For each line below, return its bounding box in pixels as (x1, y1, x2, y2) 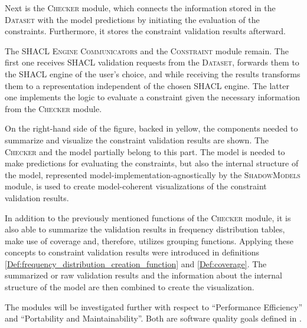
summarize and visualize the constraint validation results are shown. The (5, 133, 269, 146)
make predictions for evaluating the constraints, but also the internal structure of (5, 157, 299, 169)
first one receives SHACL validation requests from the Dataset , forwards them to (5, 56, 299, 68)
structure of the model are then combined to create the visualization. (5, 281, 254, 293)
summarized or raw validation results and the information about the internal (5, 269, 282, 281)
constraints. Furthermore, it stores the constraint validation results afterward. (5, 25, 286, 37)
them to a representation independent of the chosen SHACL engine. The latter (5, 79, 289, 91)
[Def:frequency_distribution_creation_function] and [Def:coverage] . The (5, 257, 267, 270)
